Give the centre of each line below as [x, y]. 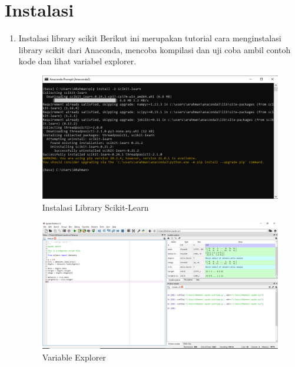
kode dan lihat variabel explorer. [77, 61]
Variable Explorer [74, 357]
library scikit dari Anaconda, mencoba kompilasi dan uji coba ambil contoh [155, 49]
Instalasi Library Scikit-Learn [95, 207]
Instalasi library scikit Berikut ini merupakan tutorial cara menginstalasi [150, 38]
